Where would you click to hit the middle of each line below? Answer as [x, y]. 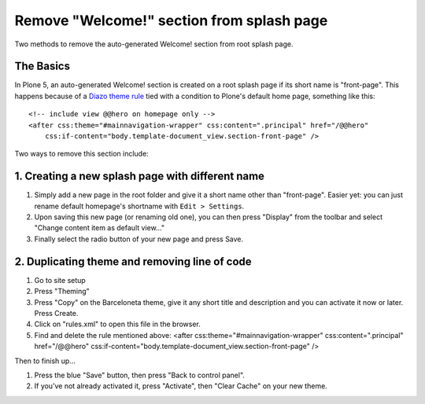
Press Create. [56, 313]
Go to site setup [60, 280]
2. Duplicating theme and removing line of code [133, 261]
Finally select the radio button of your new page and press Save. [139, 239]
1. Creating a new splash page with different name [140, 176]
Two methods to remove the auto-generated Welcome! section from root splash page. [154, 44]
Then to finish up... [45, 361]
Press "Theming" [62, 292]
